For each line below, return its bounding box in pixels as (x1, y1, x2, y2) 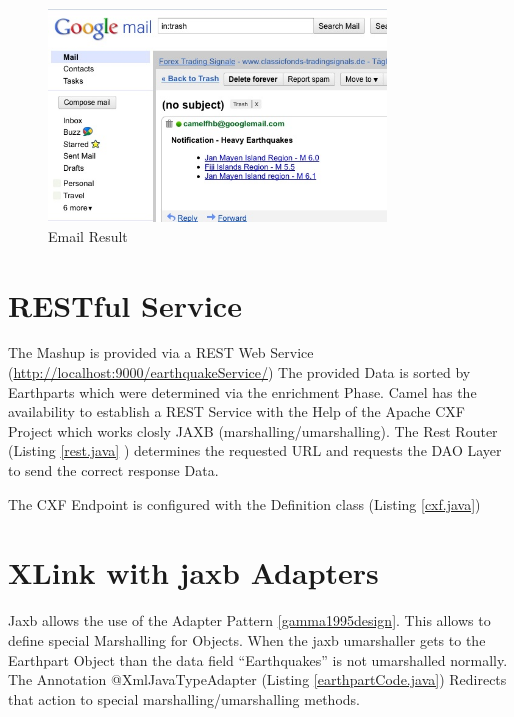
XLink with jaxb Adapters (8, 552, 379, 593)
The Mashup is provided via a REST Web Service (8, 342, 314, 363)
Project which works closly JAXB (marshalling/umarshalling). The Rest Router (8, 420, 498, 441)
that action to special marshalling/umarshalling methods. (8, 688, 360, 709)
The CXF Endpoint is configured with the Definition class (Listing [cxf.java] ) (8, 493, 481, 514)
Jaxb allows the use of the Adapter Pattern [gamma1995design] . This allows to (8, 610, 491, 631)
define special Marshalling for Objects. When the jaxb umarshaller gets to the (8, 629, 486, 650)
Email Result (48, 225, 128, 246)
